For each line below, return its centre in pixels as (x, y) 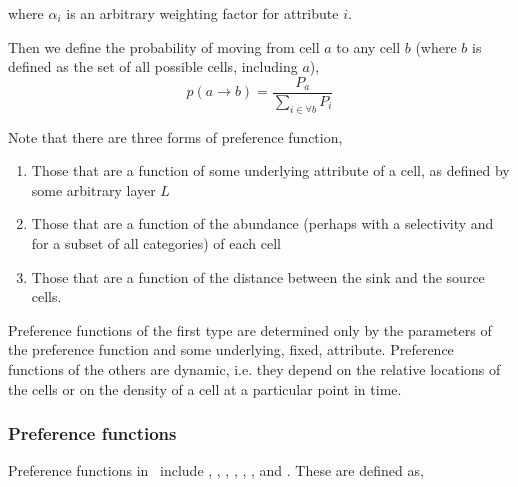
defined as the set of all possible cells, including (153, 66)
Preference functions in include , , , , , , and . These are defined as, (216, 470)
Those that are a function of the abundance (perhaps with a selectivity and (262, 223)
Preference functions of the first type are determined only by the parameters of (250, 329)
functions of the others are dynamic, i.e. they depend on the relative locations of (254, 368)
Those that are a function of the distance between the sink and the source (258, 276)
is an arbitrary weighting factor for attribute (202, 13)
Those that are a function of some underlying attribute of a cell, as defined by (270, 170)
